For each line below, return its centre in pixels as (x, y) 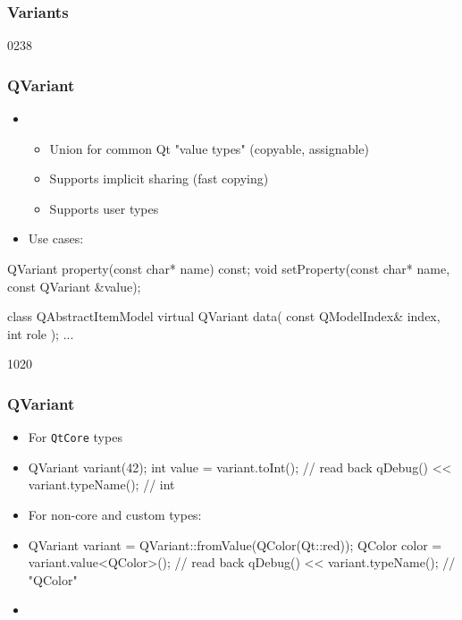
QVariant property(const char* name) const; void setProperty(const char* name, (229, 268)
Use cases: (56, 238)
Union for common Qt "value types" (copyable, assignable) (209, 148)
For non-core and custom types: (115, 515)
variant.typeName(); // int (101, 484)
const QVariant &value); (74, 286)
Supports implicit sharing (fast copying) (159, 178)
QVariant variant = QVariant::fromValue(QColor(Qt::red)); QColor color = (235, 544)
